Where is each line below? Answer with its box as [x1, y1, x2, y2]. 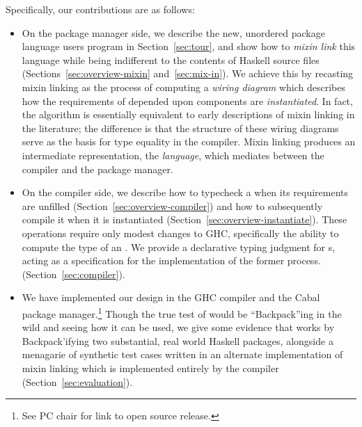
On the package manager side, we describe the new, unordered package [22, 25, 325, 40]
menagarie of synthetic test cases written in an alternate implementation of [22, 347, 343, 362]
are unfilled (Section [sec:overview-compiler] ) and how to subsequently [22, 198, 323, 213]
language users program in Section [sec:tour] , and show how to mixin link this [22, 39, 356, 54]
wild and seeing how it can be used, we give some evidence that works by [22, 320, 335, 335]
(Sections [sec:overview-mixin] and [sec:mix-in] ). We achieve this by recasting [22, 66, 354, 81]
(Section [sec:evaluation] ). [22, 374, 133, 389]
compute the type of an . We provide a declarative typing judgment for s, [22, 239, 336, 254]
